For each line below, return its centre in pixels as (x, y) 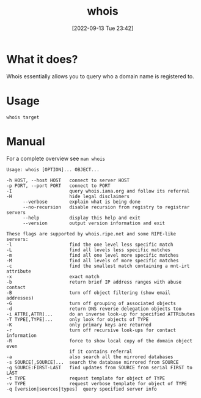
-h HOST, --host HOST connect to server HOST (68, 180)
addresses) (20, 298)
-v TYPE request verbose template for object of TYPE (97, 383)
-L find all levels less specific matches (89, 250)
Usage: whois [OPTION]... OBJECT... (53, 169)
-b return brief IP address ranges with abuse (94, 282)
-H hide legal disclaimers (68, 196)
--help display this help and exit (81, 218)
